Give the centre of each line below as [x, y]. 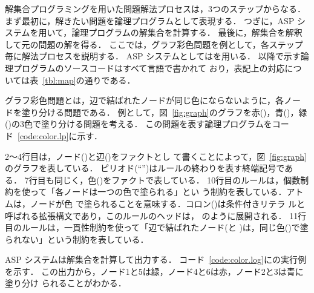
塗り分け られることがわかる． [66, 283]
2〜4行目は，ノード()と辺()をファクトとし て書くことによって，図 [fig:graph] [156, 156]
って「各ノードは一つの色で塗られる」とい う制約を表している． [158, 192]
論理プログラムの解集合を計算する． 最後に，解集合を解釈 [187, 32]
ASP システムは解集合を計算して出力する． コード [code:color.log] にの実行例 [155, 259]
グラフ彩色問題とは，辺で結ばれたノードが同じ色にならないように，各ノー [153, 100]
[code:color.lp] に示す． [60, 135]
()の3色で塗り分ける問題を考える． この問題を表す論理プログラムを [139, 124]
